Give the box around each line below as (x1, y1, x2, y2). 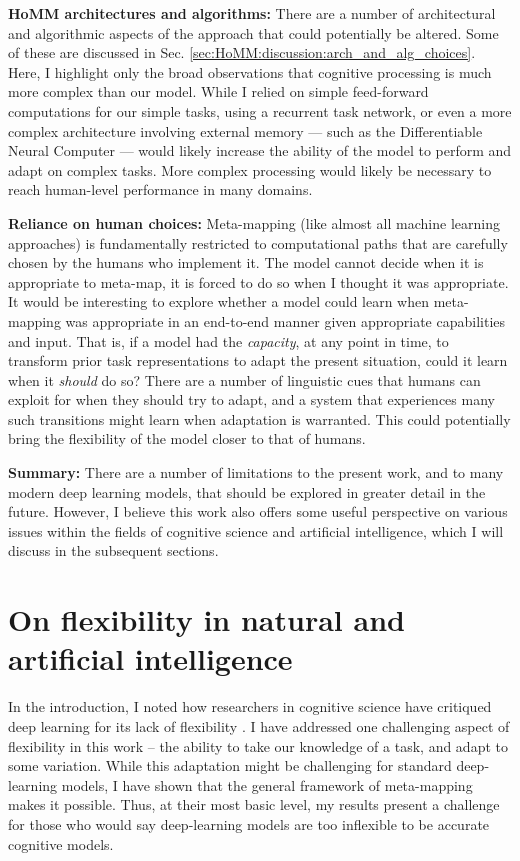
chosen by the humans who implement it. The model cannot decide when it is (8, 252, 484, 273)
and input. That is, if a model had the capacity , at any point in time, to (8, 330, 449, 351)
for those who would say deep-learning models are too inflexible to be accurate (8, 813, 490, 834)
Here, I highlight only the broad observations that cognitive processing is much (8, 61, 492, 82)
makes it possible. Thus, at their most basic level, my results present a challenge (8, 794, 500, 815)
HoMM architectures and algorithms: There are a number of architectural (8, 3, 496, 23)
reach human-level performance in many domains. (8, 179, 313, 200)
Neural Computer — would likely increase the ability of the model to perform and (8, 140, 512, 161)
